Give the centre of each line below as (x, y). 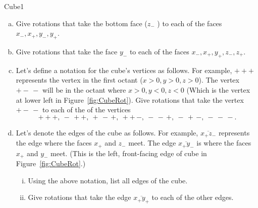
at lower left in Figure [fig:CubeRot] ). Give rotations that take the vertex (130, 99)
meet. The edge (152, 143)
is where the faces (224, 143)
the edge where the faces (54, 143)
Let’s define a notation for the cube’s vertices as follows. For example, (124, 70)
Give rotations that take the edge (80, 197)
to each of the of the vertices (86, 110)
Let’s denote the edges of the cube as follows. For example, (107, 132)
